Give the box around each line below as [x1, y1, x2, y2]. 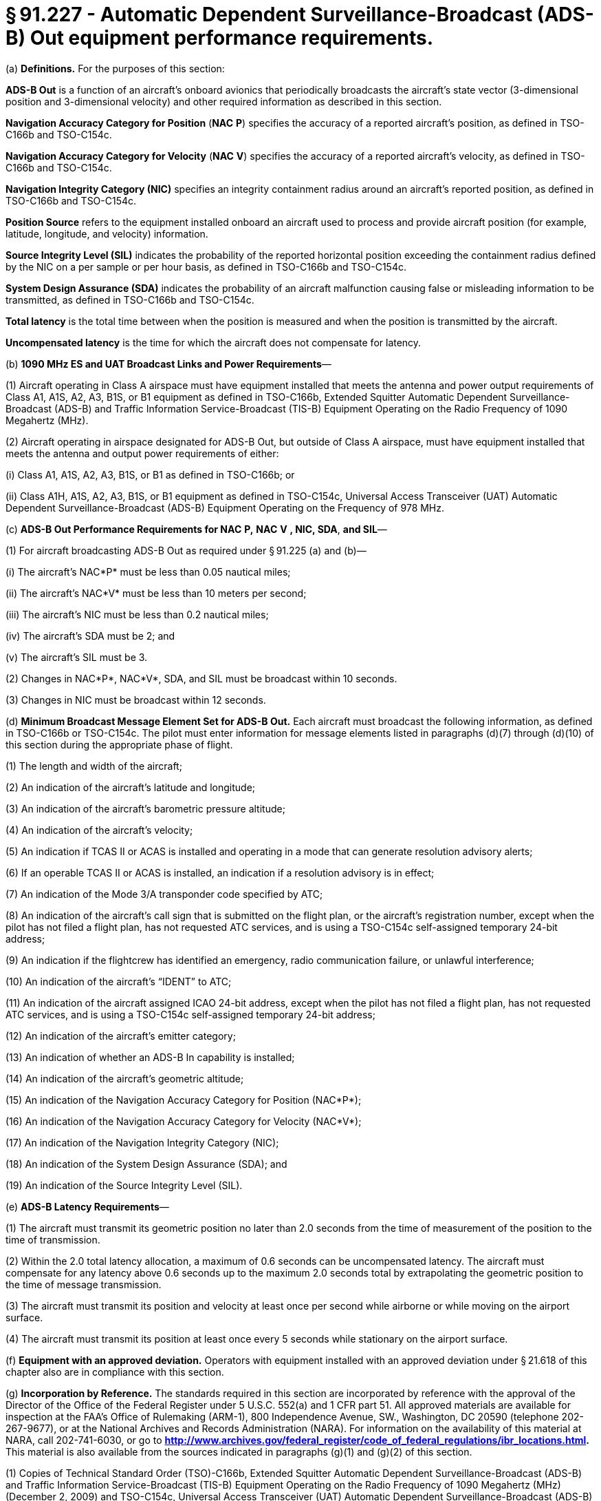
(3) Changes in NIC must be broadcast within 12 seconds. [6, 693, 266, 706]
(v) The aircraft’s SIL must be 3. [6, 651, 148, 663]
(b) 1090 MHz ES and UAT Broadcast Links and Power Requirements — [6, 357, 331, 370]
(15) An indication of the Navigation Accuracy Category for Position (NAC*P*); [6, 1093, 362, 1106]
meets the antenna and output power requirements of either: [6, 447, 279, 459]
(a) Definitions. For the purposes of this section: [6, 62, 225, 74]
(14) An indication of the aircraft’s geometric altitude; [6, 1072, 244, 1084]
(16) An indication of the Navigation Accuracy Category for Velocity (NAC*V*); [6, 1115, 362, 1127]
